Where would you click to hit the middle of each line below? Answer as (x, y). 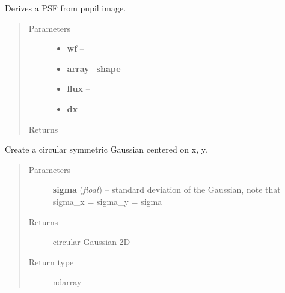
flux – (78, 89)
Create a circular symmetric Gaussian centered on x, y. (106, 149)
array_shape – (97, 68)
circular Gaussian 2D (91, 242)
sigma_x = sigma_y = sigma (107, 201)
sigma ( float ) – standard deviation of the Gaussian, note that (167, 189)
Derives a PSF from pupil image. (66, 8)
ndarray (67, 282)
